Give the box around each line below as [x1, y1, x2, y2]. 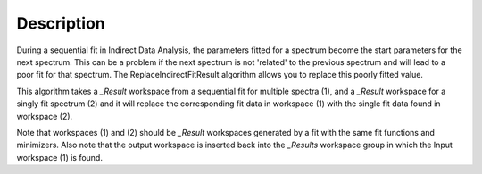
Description [16, 13, 106, 33]
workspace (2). [16, 111, 73, 121]
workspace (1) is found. [16, 152, 103, 162]
